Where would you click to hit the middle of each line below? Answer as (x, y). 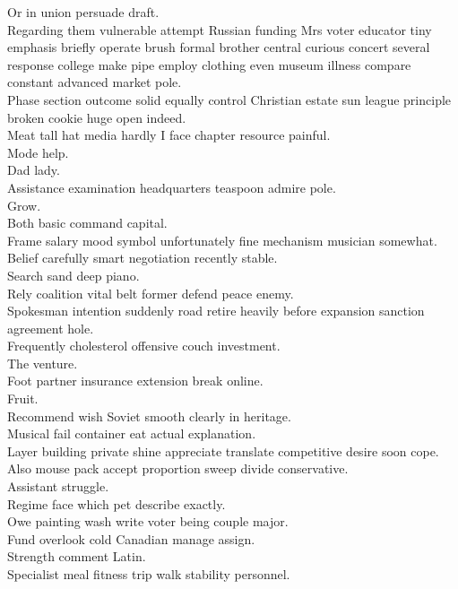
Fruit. (23, 398)
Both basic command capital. (87, 223)
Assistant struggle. (58, 486)
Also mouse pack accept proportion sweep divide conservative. (178, 468)
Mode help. (38, 152)
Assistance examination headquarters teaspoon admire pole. (172, 187)
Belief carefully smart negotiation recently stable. (143, 258)
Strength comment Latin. (77, 556)
